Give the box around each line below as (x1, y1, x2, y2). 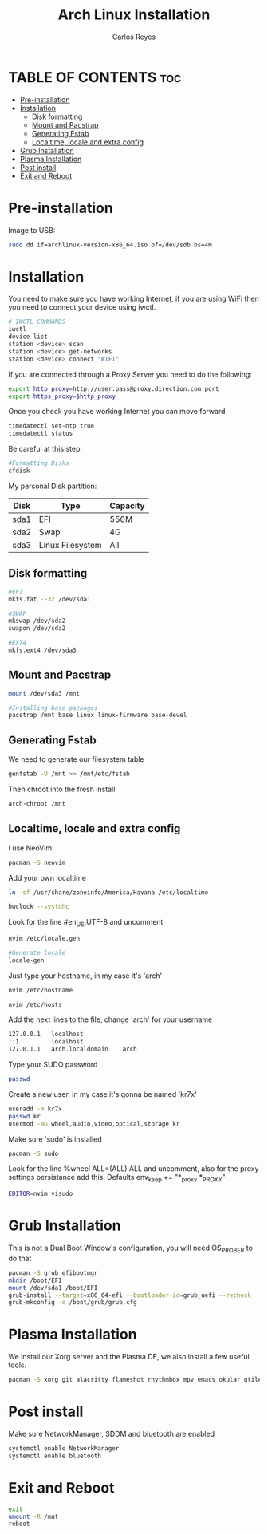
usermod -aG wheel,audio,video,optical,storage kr (8, 1119, 180, 1128)
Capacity (109, 500, 145, 511)
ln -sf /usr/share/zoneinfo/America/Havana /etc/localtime (8, 888, 209, 897)
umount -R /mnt (8, 1512, 59, 1520)
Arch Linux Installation (57, 6, 211, 24)
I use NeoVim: (8, 843, 54, 853)
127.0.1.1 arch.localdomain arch (8, 1045, 137, 1054)
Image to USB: (8, 225, 56, 235)
